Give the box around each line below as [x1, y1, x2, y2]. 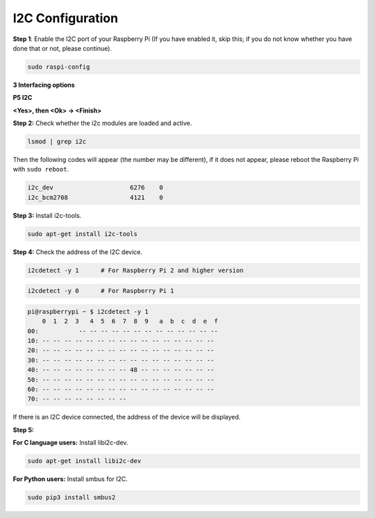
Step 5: [12, 426, 35, 434]
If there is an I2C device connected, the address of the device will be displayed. [12, 413, 241, 421]
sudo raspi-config [27, 62, 90, 71]
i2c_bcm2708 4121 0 [27, 193, 163, 201]
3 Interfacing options [12, 81, 76, 89]
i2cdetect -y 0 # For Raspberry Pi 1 [27, 287, 174, 295]
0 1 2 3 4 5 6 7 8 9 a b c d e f [42, 317, 218, 326]
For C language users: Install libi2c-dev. [12, 438, 128, 447]
